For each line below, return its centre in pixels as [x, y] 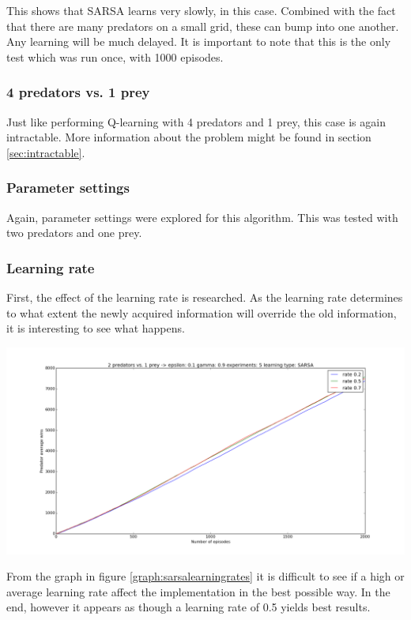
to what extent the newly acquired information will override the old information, [202, 312]
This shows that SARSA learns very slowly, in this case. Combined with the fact [201, 10]
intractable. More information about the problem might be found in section [189, 137]
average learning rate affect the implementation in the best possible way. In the [198, 591]
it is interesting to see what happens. [96, 328]
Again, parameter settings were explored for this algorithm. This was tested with [202, 217]
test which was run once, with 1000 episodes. [115, 56]
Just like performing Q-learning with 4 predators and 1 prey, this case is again [196, 121]
